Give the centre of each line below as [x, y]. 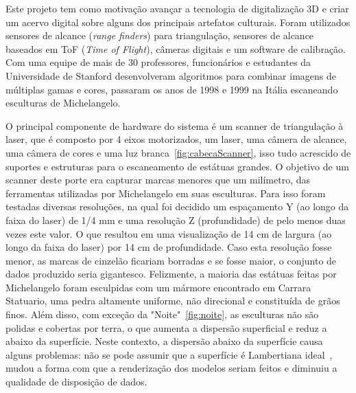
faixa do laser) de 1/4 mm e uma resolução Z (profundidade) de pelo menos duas [176, 220]
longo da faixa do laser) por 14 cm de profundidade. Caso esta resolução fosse [169, 247]
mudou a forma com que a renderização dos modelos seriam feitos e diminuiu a [171, 368]
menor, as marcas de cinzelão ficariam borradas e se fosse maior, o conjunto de [171, 260]
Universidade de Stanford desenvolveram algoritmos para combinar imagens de [171, 75]
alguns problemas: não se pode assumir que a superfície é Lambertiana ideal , [169, 354]
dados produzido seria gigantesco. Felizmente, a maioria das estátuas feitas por [171, 274]
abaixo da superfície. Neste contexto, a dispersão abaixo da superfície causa [164, 341]
